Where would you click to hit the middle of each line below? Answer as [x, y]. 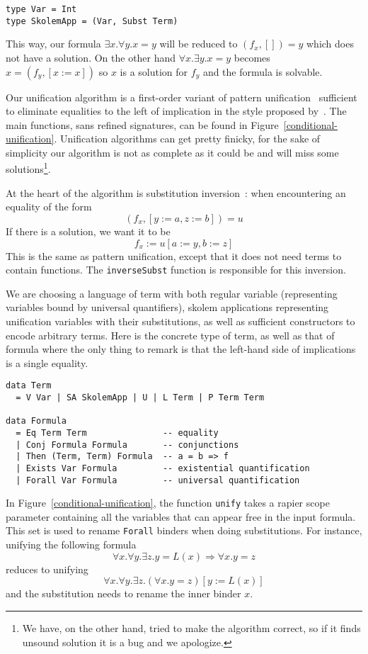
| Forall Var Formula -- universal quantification [158, 480]
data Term [29, 386]
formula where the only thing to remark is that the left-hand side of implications [181, 349]
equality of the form [49, 207]
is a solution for [154, 71]
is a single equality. [47, 362]
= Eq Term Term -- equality [117, 433]
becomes [252, 57]
